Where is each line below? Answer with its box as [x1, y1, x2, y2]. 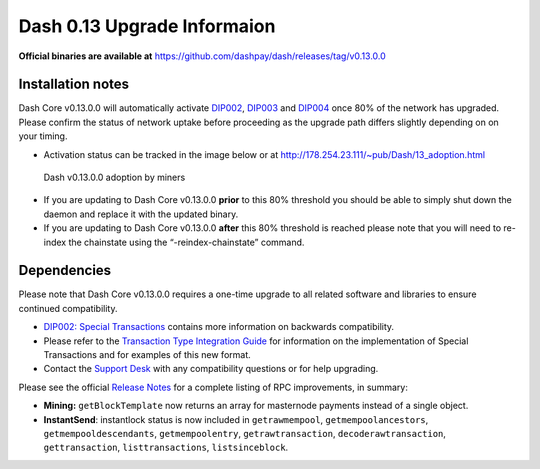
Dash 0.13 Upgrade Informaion [18, 15, 276, 37]
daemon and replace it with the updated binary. [43, 208, 239, 220]
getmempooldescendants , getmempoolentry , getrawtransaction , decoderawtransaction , [43, 428, 447, 439]
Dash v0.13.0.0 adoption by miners [43, 171, 186, 184]
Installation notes [18, 76, 130, 93]
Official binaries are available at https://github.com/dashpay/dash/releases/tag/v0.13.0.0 [18, 50, 387, 62]
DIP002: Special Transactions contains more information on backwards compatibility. [43, 321, 395, 333]
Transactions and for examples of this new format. [43, 349, 252, 361]
